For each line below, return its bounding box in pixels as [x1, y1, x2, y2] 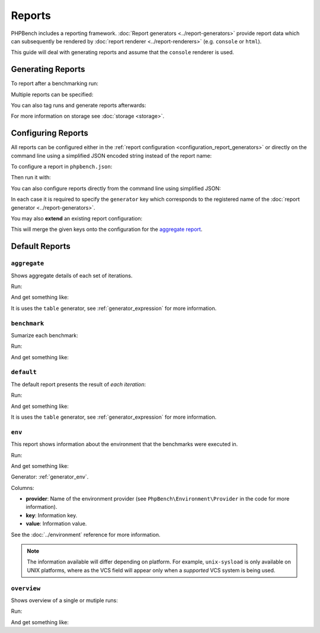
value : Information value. [25, 520, 87, 527]
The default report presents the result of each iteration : [11, 381, 146, 388]
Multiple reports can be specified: [11, 91, 94, 98]
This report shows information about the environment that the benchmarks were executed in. [11, 441, 238, 448]
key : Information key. [25, 511, 78, 519]
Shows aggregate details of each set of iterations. [11, 272, 133, 279]
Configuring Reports [11, 128, 89, 138]
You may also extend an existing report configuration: [11, 215, 143, 222]
